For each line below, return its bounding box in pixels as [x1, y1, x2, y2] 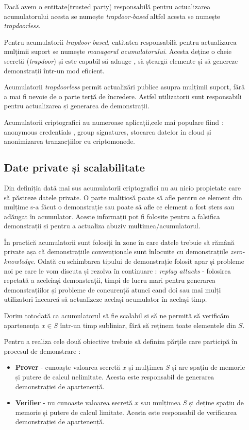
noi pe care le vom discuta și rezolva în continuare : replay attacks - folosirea [4, 265, 231, 275]
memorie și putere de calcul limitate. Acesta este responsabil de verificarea [15, 407, 237, 417]
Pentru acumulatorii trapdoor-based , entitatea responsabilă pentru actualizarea [4, 36, 237, 47]
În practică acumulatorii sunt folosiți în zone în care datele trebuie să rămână [4, 237, 234, 247]
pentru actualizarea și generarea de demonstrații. [4, 101, 149, 111]
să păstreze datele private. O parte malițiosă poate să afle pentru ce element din [4, 192, 242, 202]
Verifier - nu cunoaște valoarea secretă [15, 397, 133, 408]
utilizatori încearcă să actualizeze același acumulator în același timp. [4, 294, 207, 304]
